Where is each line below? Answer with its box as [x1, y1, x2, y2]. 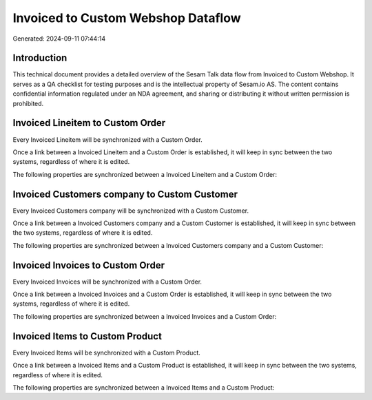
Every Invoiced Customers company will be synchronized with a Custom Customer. [12, 207, 249, 215]
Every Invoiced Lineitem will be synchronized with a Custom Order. [12, 135, 203, 144]
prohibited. [12, 99, 44, 107]
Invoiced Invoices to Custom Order [12, 259, 165, 271]
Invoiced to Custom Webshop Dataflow [12, 10, 241, 25]
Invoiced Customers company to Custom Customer [12, 188, 238, 200]
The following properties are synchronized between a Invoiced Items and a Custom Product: [12, 383, 275, 392]
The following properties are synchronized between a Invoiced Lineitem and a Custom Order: [12, 170, 277, 178]
